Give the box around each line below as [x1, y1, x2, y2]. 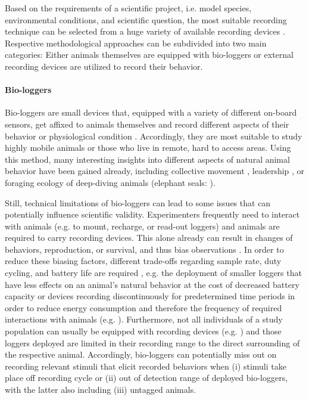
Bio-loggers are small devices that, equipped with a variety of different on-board [5, 106, 297, 119]
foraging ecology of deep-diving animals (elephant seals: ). [5, 176, 216, 188]
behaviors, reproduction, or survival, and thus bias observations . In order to [5, 243, 284, 255]
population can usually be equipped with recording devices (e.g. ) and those [5, 325, 282, 337]
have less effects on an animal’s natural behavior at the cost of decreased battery [5, 278, 299, 290]
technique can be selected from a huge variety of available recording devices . [5, 25, 285, 38]
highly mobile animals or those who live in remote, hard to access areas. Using [5, 141, 291, 154]
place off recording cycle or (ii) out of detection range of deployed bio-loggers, [5, 371, 288, 384]
